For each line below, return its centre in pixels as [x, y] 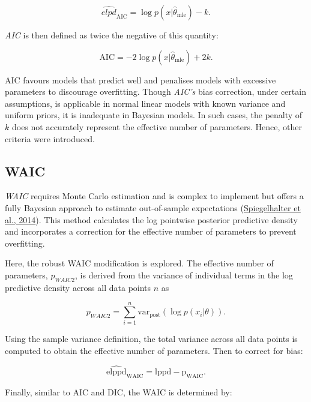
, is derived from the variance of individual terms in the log [184, 274]
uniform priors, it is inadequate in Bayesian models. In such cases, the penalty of [154, 115]
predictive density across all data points [78, 287]
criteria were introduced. [50, 138]
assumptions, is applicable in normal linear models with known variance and [145, 103]
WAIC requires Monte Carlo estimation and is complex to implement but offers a [154, 196]
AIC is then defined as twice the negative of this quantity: [112, 35]
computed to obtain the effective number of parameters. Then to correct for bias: [154, 351]
